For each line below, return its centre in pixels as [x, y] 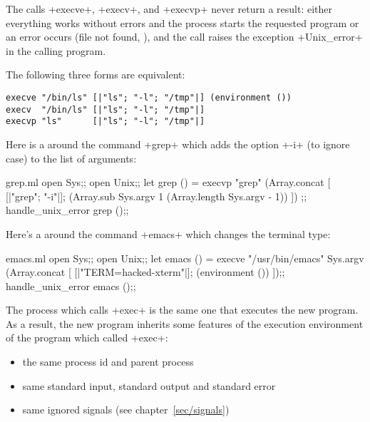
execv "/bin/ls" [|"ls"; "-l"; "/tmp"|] [106, 109]
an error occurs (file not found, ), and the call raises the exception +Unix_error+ [184, 37]
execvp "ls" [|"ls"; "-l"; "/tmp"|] [106, 122]
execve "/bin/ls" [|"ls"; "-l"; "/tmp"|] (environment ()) [149, 97]
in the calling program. [56, 50]
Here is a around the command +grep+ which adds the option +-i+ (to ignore [178, 144]
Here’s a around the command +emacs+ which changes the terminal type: [168, 233]
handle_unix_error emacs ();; [71, 285]
